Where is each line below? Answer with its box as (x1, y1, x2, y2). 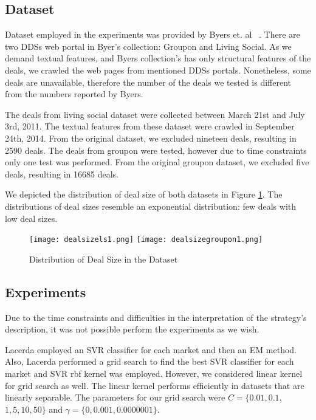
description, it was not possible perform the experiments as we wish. (5, 323, 259, 336)
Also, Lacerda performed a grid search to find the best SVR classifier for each (5, 355, 294, 368)
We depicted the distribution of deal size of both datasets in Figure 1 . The (5, 188, 283, 201)
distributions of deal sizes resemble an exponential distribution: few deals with (5, 199, 297, 212)
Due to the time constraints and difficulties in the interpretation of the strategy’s (5, 311, 307, 323)
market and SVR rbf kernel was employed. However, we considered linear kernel (5, 367, 303, 379)
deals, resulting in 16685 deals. (5, 167, 118, 180)
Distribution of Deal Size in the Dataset (29, 252, 178, 265)
